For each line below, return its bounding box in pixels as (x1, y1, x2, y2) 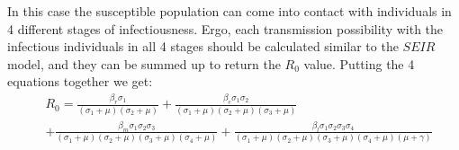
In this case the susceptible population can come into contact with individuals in (7, 2, 452, 20)
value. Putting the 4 (303, 54, 415, 73)
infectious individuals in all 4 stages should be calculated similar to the (7, 37, 399, 56)
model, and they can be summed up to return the (7, 54, 281, 73)
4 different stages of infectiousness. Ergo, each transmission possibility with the (7, 19, 444, 38)
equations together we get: (7, 72, 153, 91)
